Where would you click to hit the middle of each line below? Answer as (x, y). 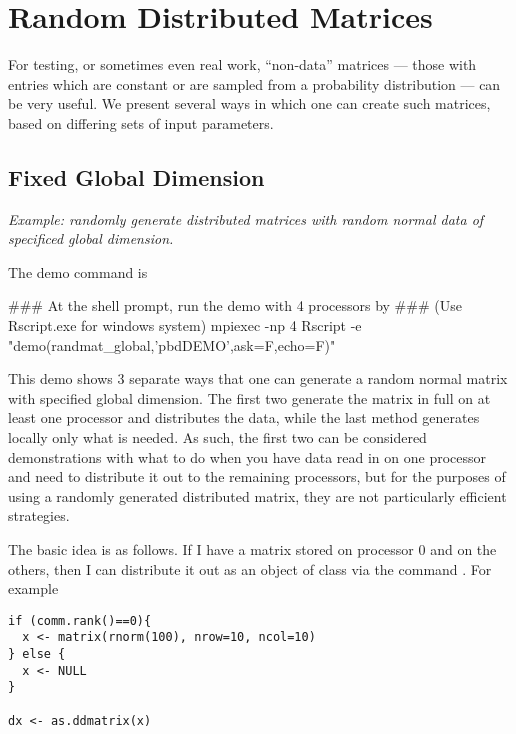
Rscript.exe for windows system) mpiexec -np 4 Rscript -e (185, 325)
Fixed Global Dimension (136, 176)
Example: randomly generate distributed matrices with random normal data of (246, 218)
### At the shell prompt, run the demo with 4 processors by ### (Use (235, 305)
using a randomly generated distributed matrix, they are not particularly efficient (257, 495)
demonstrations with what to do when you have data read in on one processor (247, 456)
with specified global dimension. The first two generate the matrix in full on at (249, 397)
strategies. (39, 515)
